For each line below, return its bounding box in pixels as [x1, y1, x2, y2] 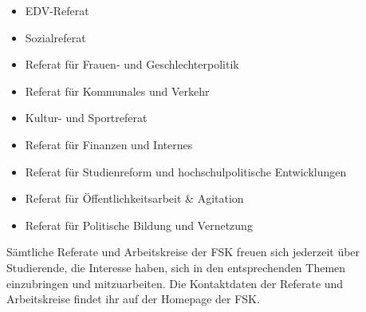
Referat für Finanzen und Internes [25, 136, 193, 152]
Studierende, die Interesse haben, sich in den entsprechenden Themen [6, 259, 346, 275]
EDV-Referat [25, 2, 89, 18]
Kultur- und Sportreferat [25, 109, 148, 126]
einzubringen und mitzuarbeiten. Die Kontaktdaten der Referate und [6, 274, 344, 291]
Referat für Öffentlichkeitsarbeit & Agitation [25, 190, 244, 207]
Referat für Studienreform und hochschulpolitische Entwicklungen [25, 163, 347, 180]
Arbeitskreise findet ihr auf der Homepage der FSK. [6, 290, 260, 307]
